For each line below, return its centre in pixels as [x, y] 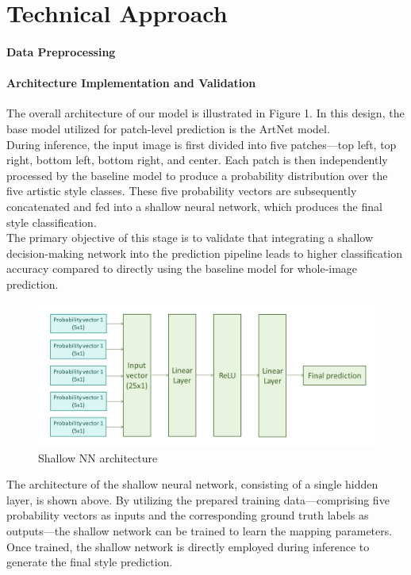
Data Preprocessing [61, 51]
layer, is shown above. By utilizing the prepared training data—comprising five [198, 499]
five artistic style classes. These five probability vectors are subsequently [182, 191]
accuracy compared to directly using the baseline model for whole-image [182, 268]
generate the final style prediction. [90, 562]
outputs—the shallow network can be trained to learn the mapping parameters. [200, 530]
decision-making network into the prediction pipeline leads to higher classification [204, 253]
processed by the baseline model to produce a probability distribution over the [197, 175]
